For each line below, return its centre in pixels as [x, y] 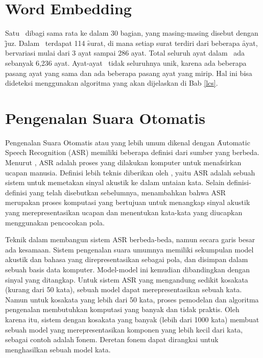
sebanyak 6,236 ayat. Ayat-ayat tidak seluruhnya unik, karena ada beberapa [126, 62]
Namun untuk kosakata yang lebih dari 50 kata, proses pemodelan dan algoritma [132, 299]
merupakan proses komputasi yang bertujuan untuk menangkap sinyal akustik [128, 202]
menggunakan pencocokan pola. [55, 222]
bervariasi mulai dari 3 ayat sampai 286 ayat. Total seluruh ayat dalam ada [125, 53]
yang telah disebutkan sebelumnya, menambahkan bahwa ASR [128, 192]
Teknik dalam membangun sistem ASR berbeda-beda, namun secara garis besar [130, 239]
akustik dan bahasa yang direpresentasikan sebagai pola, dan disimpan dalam [127, 259]
